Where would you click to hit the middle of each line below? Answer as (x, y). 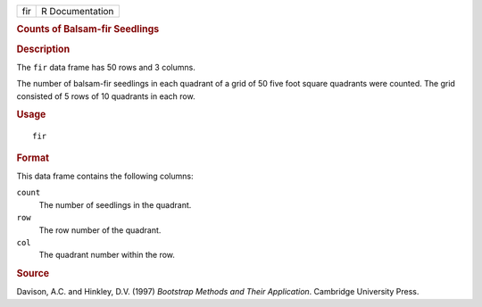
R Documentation (78, 11)
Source (33, 274)
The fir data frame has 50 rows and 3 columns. (106, 67)
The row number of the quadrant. (100, 230)
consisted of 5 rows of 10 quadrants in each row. (106, 96)
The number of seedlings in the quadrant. (115, 204)
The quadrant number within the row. (107, 255)
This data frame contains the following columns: (105, 176)
